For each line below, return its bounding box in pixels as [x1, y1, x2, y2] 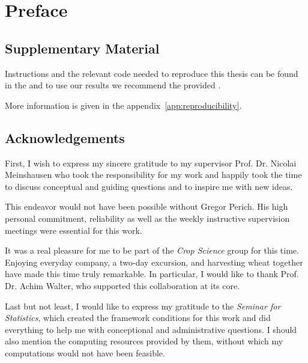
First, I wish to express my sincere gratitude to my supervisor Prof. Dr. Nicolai [5, 156, 297, 169]
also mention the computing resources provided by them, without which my [5, 335, 283, 347]
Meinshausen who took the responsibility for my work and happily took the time [5, 168, 302, 181]
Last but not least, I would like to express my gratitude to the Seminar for [5, 299, 281, 312]
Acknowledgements [5, 128, 125, 147]
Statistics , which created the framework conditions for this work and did [5, 311, 271, 324]
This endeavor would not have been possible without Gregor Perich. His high [5, 200, 288, 213]
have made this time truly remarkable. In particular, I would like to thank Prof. [5, 267, 299, 280]
